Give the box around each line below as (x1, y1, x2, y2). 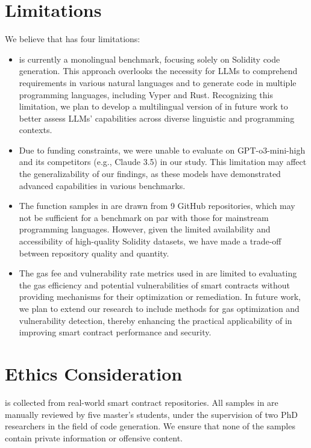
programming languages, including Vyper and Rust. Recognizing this (19, 88, 273, 101)
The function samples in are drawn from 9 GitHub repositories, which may (19, 199, 295, 212)
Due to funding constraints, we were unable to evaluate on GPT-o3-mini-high (19, 143, 306, 156)
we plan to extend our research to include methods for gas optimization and (19, 302, 300, 314)
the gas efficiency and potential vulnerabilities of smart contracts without (19, 278, 290, 291)
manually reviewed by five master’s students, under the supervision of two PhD (5, 408, 298, 420)
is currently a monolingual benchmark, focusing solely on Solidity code (19, 52, 280, 65)
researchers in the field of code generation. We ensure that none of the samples (5, 420, 295, 432)
